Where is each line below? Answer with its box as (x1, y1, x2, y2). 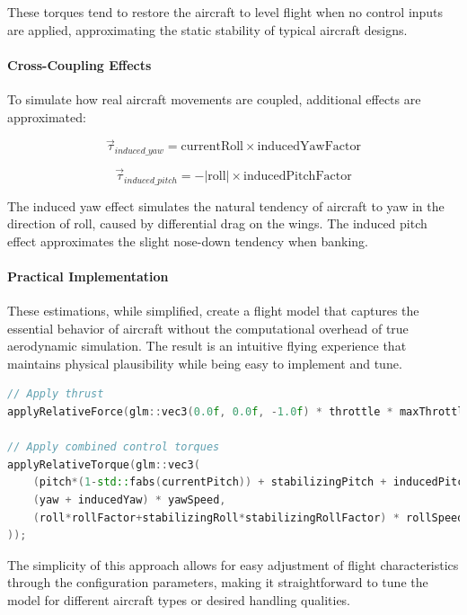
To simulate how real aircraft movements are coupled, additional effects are (7, 89, 421, 108)
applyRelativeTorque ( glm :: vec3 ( (7, 458, 200, 471)
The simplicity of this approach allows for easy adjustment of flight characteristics (7, 555, 459, 574)
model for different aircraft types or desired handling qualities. (7, 591, 351, 609)
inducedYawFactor (257, 140, 361, 154)
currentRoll (181, 140, 243, 154)
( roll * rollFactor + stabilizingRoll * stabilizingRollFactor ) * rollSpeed (32, 511, 464, 524)
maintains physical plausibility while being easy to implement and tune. (7, 353, 402, 372)
